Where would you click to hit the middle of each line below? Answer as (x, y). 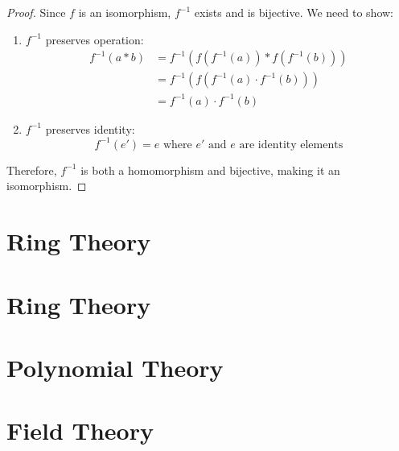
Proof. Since (36, 12)
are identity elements (291, 145)
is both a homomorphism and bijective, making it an (210, 170)
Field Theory (80, 430)
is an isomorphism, (125, 12)
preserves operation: (95, 39)
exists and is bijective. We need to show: (294, 12)
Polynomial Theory (115, 367)
